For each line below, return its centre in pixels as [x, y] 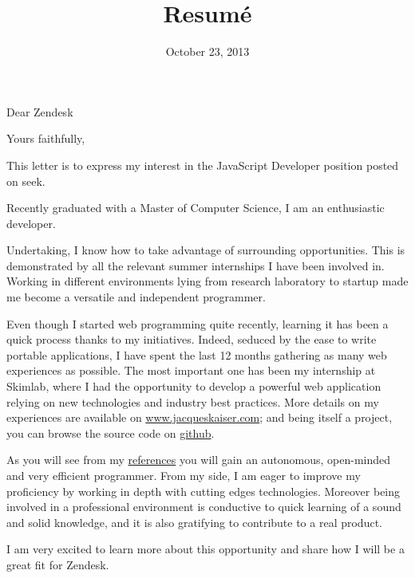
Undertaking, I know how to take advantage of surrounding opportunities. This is [206, 250]
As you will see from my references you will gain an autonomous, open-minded [199, 460]
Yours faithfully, [46, 138]
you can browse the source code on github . [111, 433]
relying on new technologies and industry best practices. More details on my [193, 401]
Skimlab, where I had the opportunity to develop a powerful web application [194, 386]
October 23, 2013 [207, 51]
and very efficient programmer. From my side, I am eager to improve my [184, 475]
